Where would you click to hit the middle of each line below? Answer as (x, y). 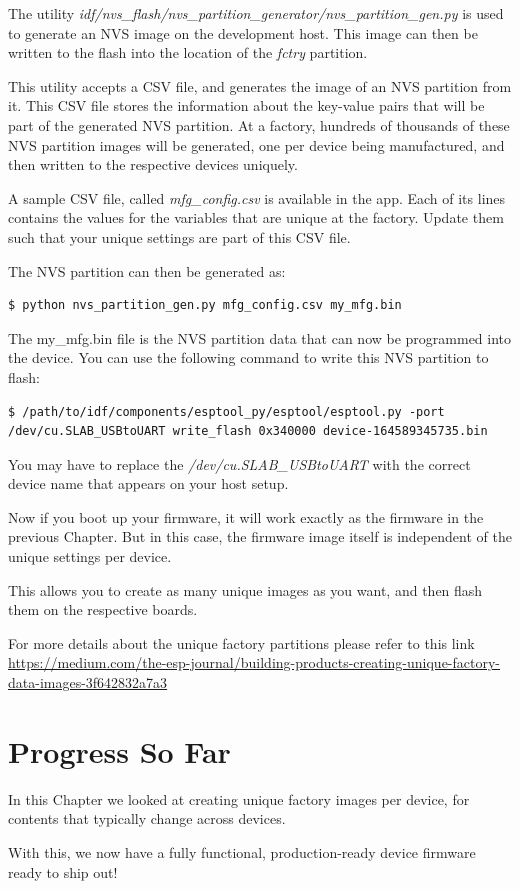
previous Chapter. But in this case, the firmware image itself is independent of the (260, 536)
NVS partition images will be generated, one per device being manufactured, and (256, 144)
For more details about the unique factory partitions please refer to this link (241, 642)
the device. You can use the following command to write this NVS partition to (248, 357)
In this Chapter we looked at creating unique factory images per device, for (239, 798)
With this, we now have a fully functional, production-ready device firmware (242, 851)
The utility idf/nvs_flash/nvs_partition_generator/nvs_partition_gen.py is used (256, 13)
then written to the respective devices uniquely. (153, 164)
